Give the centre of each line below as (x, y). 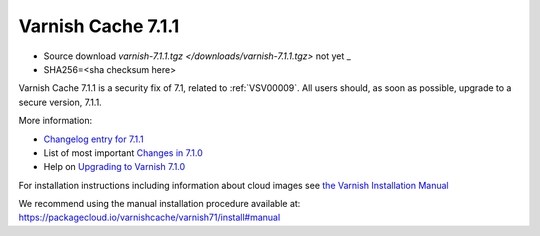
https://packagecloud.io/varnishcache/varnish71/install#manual (149, 217)
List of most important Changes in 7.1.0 (123, 152)
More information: (55, 121)
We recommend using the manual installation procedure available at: (159, 204)
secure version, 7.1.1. (60, 102)
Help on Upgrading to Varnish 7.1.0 (114, 167)
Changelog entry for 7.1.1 (93, 139)
